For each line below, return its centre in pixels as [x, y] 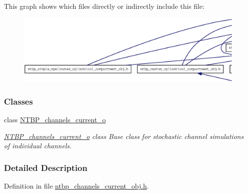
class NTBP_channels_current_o [55, 120]
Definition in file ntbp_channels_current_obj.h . [76, 186]
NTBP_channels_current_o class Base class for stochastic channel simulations [124, 136]
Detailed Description [46, 167]
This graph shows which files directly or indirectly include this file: [104, 6]
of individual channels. [38, 146]
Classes [18, 101]
